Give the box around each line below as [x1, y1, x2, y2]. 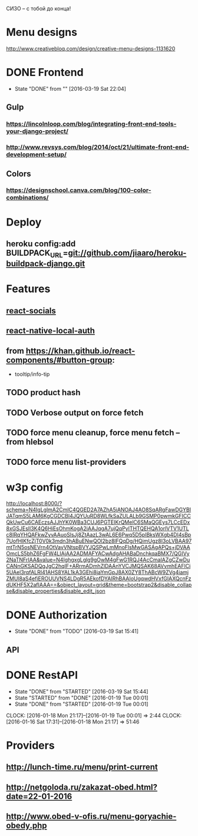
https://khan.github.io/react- [25, 346, 136, 356]
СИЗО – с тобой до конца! [6, 5, 71, 12]
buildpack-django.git [6, 259, 85, 269]
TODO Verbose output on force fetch [6, 408, 144, 418]
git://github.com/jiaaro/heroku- [67, 248, 187, 258]
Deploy [6, 215, 42, 229]
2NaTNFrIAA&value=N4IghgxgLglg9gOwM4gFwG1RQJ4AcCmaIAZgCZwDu [6, 556, 190, 563]
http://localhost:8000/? [6, 500, 62, 507]
